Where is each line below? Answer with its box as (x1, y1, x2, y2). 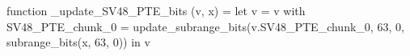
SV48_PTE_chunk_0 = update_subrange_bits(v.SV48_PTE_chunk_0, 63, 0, (6, 18, 404, 34)
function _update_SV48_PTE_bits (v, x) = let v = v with (6, 2, 306, 18)
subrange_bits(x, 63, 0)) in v (6, 34, 150, 50)
